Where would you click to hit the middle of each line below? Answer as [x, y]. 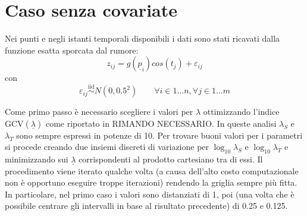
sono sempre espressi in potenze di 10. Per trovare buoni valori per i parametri [159, 135]
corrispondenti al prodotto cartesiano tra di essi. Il [171, 159]
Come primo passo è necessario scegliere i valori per [99, 112]
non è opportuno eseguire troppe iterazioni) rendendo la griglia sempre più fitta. [151, 182]
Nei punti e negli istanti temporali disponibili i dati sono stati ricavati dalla [142, 38]
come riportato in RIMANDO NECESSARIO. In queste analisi [161, 123]
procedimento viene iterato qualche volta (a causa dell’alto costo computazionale [152, 170]
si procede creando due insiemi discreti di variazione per [107, 147]
